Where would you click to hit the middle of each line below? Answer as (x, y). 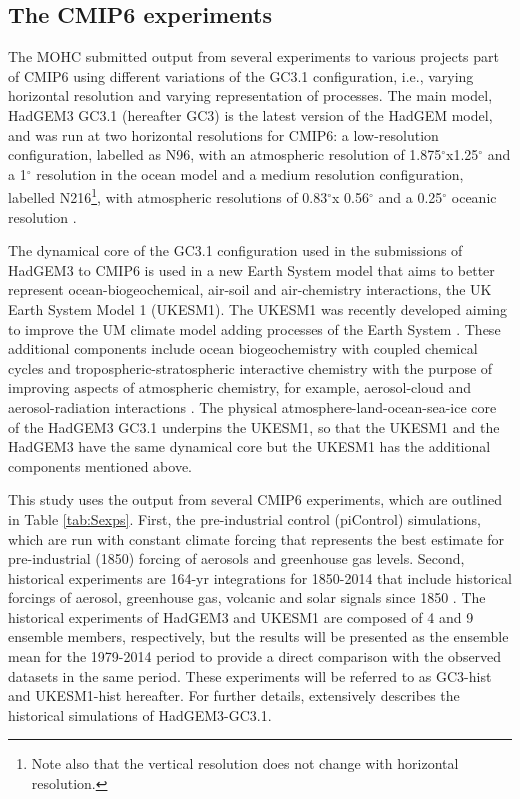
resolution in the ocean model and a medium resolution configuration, (250, 173)
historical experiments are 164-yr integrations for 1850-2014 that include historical (260, 577)
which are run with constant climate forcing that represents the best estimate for (256, 538)
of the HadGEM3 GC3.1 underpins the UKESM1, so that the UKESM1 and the (254, 426)
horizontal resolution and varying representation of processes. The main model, (250, 95)
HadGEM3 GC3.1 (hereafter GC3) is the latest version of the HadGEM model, (250, 114)
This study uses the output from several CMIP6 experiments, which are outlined (255, 499)
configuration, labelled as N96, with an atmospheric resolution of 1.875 (225, 154)
